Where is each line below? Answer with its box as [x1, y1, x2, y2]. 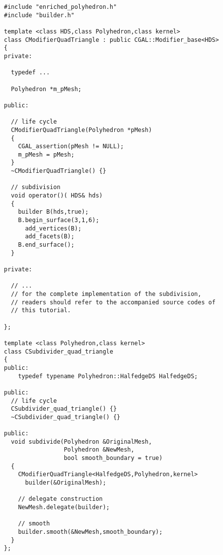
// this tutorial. [11, 307, 71, 314]
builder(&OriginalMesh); [25, 479, 106, 487]
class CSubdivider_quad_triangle [4, 348, 113, 355]
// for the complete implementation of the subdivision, [11, 290, 201, 297]
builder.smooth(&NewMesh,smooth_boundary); [18, 528, 163, 535]
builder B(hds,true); [18, 208, 89, 216]
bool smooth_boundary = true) [64, 455, 163, 462]
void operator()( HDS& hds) [11, 192, 103, 199]
